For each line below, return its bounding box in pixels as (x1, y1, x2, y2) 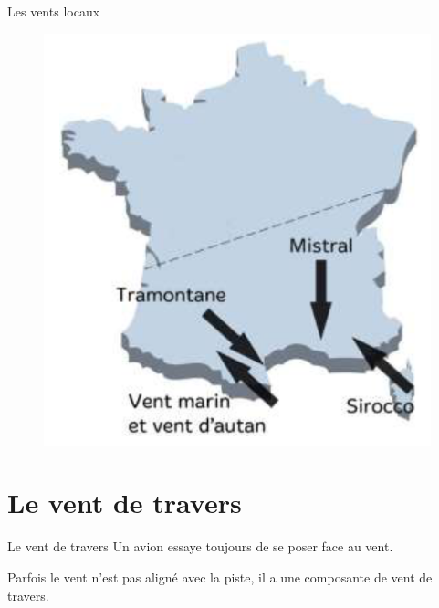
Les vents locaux (7, 2, 100, 20)
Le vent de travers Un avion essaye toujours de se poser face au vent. (7, 537, 393, 556)
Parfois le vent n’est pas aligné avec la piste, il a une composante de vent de (7, 568, 433, 587)
